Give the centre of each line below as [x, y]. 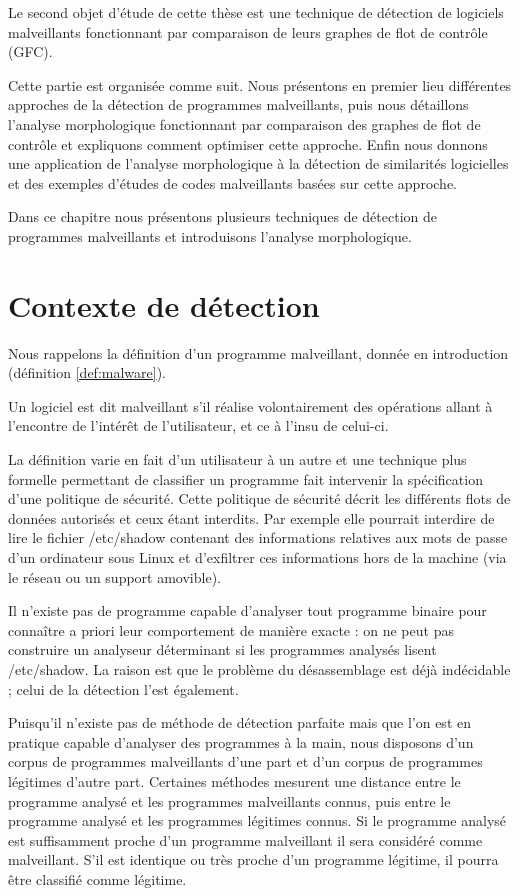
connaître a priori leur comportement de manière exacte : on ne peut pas [231, 629]
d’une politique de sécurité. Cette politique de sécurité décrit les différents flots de [259, 498]
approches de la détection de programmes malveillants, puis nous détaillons [238, 104]
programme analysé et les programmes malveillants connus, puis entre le [229, 800]
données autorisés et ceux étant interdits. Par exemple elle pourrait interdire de [251, 517]
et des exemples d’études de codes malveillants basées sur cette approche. [232, 182]
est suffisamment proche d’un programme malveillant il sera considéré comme [245, 839]
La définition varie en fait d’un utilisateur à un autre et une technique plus [237, 459]
